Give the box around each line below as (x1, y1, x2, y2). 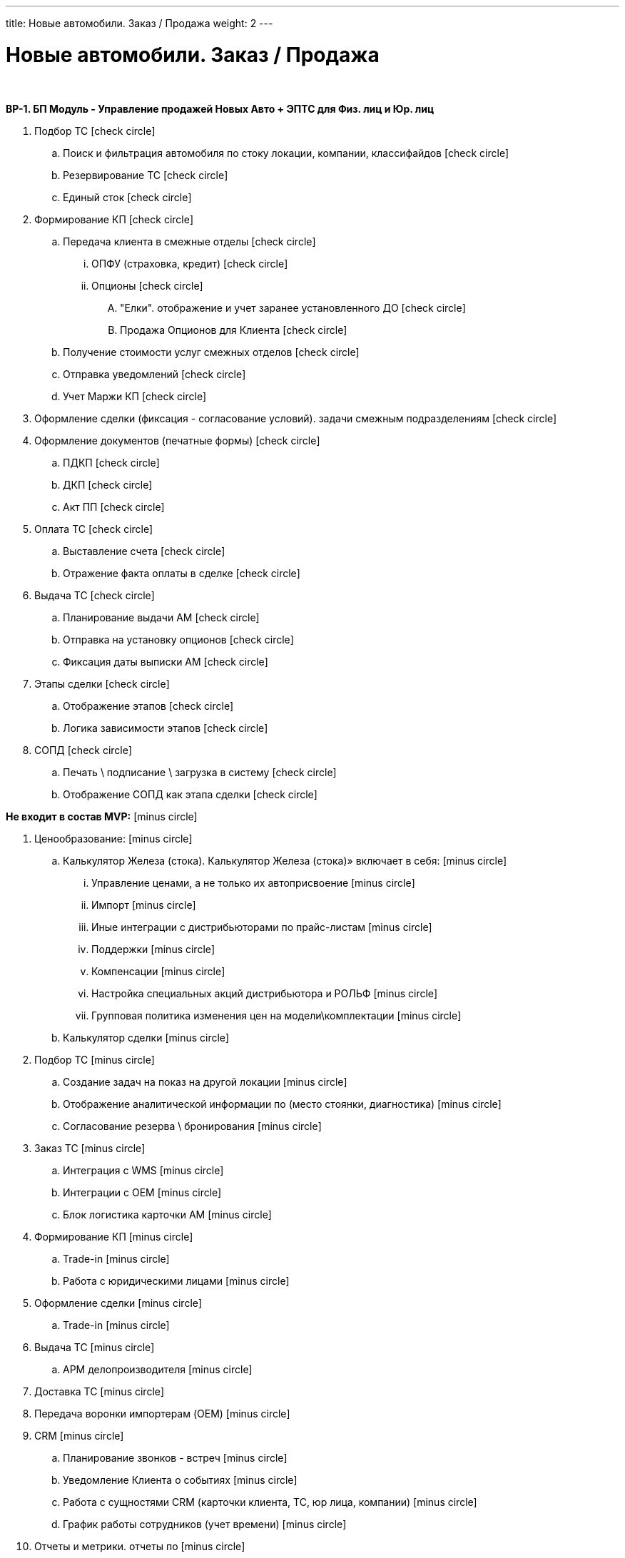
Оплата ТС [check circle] (34, 522, 153, 535)
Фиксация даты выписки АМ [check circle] (63, 655, 268, 668)
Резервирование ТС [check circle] (63, 168, 228, 181)
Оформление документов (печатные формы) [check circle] (34, 434, 320, 447)
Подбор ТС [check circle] (34, 124, 156, 137)
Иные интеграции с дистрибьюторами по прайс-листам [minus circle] (91, 920, 432, 933)
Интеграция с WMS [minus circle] (63, 1164, 224, 1176)
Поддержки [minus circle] (91, 942, 215, 955)
